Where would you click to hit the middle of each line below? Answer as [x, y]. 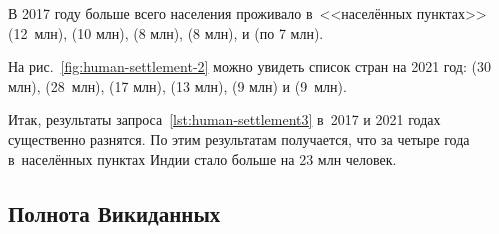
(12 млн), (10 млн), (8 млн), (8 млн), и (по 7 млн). [166, 32]
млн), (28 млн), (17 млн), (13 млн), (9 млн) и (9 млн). [177, 85]
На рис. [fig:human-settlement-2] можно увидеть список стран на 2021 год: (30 [249, 66]
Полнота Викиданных [114, 212]
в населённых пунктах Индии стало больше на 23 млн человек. [202, 158]
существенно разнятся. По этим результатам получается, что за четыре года [239, 138]
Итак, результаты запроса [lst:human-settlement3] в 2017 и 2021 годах [224, 119]
